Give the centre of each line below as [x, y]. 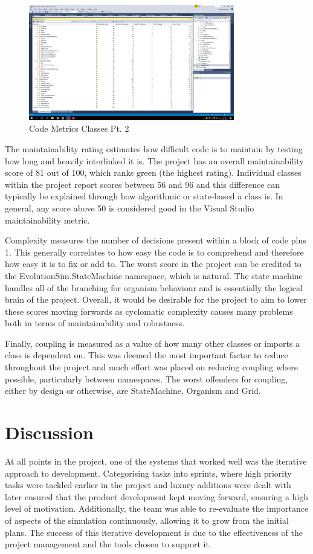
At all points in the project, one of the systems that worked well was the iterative [156, 461]
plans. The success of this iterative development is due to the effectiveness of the [154, 532]
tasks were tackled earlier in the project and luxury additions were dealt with [148, 485]
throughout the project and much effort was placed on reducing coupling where [151, 367]
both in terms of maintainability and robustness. [95, 323]
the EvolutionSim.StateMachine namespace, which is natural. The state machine [154, 275]
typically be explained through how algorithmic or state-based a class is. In [144, 196]
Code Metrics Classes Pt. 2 [79, 128]
